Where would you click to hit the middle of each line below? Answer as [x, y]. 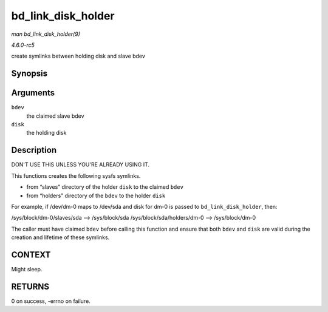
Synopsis [29, 74]
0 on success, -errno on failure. [51, 301]
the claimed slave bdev [55, 116]
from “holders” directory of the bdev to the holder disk [96, 195]
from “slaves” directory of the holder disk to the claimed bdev [105, 187]
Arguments [33, 93]
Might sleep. [27, 269]
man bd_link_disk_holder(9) [46, 34]
